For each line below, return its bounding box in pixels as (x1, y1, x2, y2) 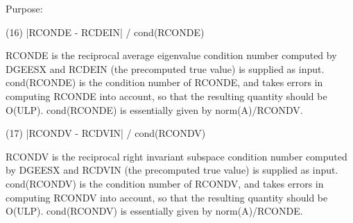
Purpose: (6, 1, 43, 15)
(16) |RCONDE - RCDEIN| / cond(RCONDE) (6, 24, 205, 39)
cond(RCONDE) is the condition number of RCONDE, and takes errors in (6, 75, 323, 90)
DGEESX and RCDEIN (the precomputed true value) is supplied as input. (6, 61, 325, 76)
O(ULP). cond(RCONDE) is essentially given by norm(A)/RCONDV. (6, 102, 303, 117)
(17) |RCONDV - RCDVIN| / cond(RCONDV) (6, 126, 206, 140)
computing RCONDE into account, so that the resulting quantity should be (6, 88, 327, 103)
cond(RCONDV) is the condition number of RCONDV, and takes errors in (6, 176, 324, 190)
